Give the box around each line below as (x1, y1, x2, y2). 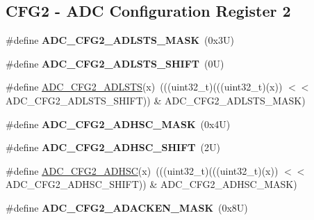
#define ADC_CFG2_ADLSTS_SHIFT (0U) (6, 56, 224, 70)
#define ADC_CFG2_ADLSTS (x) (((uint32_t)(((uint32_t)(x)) (6, 79, 283, 94)
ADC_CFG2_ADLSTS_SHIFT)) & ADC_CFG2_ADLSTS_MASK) (6, 93, 306, 107)
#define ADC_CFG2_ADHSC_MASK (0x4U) (6, 116, 231, 131)
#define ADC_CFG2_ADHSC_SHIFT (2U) (6, 140, 220, 155)
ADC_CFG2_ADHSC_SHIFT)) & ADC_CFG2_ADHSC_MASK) (6, 177, 297, 191)
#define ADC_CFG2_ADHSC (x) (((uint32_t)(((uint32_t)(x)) (6, 163, 279, 178)
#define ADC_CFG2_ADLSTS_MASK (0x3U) (6, 33, 234, 47)
